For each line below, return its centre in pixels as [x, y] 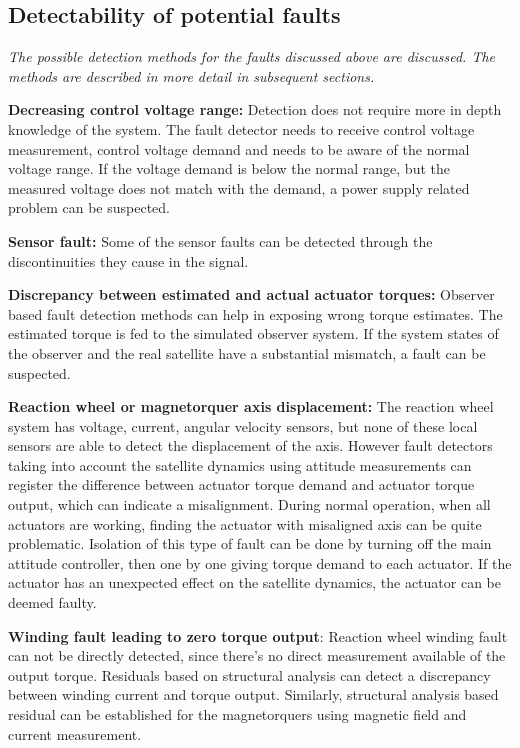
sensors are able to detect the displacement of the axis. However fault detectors [250, 445]
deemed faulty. [52, 602]
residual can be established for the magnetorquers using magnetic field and [237, 714]
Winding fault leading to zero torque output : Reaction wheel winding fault [258, 635]
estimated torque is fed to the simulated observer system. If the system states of [253, 333]
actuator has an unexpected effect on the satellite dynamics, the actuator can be [254, 582]
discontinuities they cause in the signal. [128, 260]
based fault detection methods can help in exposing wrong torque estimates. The [255, 313]
